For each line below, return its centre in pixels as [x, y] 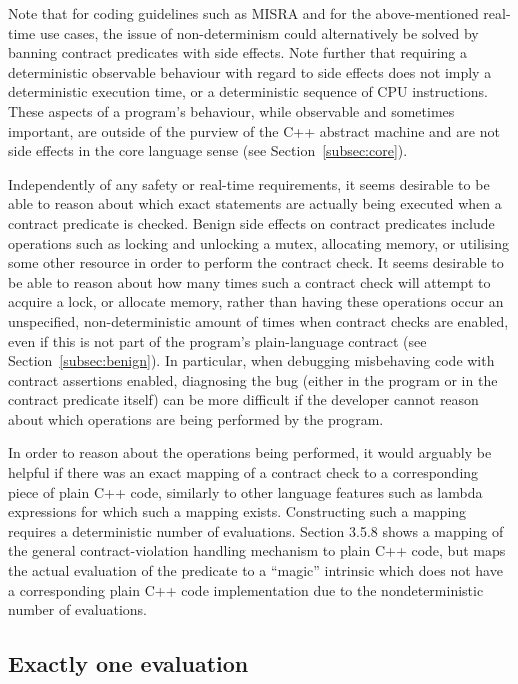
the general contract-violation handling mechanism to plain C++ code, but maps [257, 550]
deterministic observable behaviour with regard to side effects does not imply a [250, 71]
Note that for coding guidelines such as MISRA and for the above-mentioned [243, 13]
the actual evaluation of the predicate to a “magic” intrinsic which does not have [255, 570]
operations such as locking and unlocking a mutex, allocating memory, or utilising [258, 242]
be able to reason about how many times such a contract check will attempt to [249, 281]
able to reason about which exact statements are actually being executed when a [255, 203]
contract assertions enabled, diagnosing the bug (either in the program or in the [253, 379]
